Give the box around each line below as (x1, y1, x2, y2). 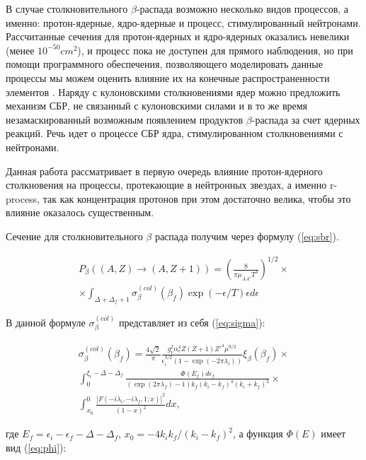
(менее (6, 42, 35, 57)
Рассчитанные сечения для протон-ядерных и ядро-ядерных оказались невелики (6, 29, 350, 44)
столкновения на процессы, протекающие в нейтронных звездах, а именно (6, 177, 327, 192)
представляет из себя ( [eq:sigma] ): (118, 314, 265, 329)
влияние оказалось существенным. (6, 205, 154, 220)
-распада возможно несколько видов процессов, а (136, 1, 349, 16)
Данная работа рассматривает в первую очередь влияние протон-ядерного (6, 163, 323, 178)
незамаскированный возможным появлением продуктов (6, 112, 244, 126)
